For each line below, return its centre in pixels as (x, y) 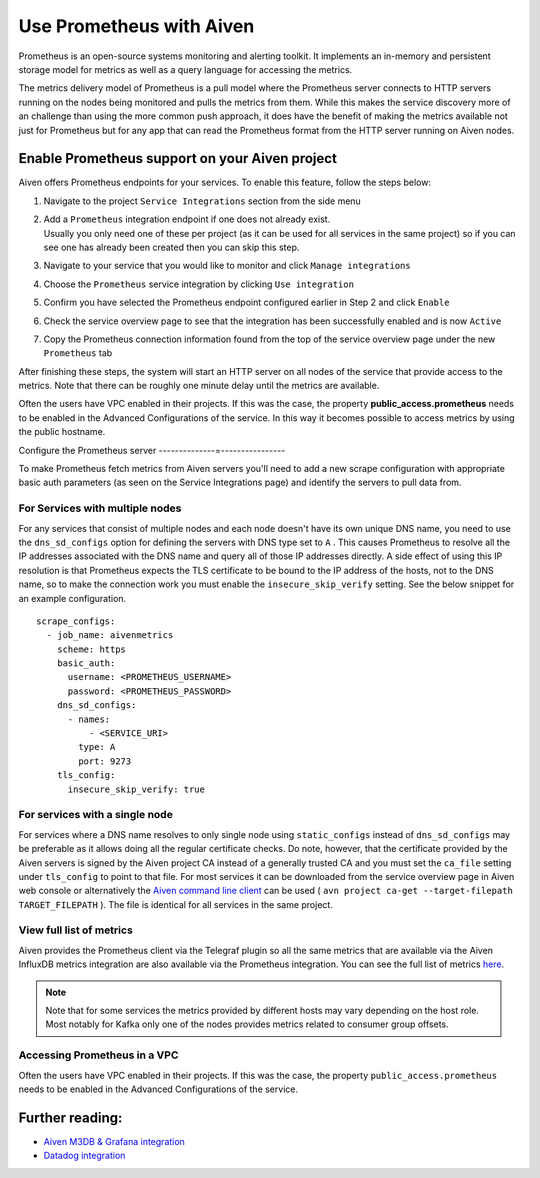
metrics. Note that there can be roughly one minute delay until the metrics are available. (199, 386)
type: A (97, 747)
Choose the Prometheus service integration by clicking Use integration (199, 284)
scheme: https (91, 649)
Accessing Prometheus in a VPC (98, 1055)
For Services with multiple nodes (100, 508)
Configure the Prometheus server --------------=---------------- (152, 450)
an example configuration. (72, 598)
